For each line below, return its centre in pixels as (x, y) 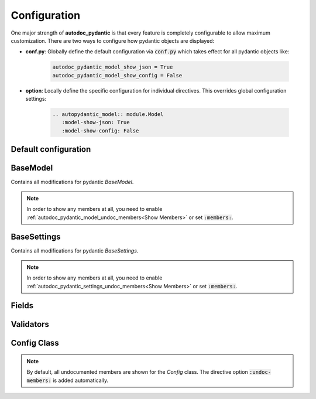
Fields (22, 306)
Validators (30, 324)
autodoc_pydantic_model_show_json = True (113, 67)
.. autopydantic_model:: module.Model (108, 115)
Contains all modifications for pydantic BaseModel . (72, 182)
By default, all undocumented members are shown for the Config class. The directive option (137, 372)
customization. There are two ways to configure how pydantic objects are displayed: (113, 40)
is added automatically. (80, 380)
